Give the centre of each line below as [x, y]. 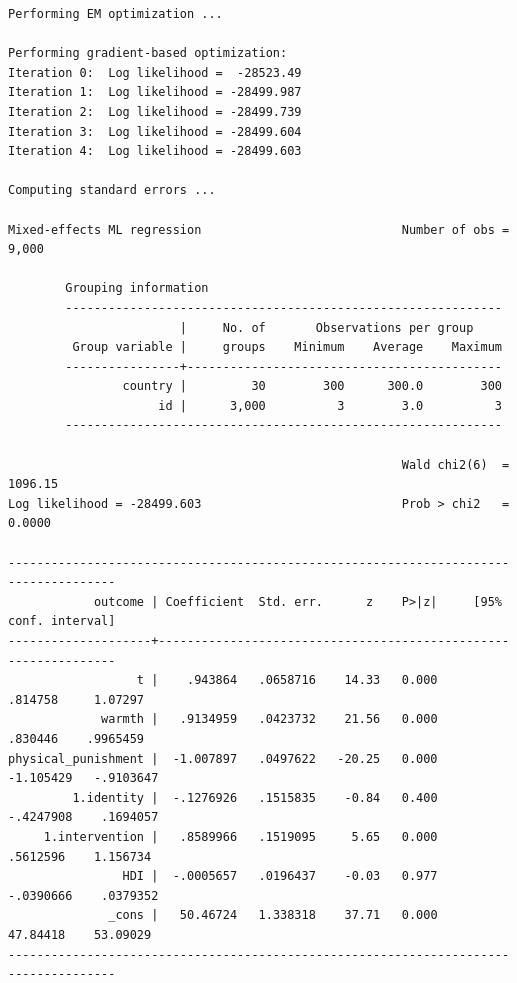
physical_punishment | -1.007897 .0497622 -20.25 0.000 [223, 758]
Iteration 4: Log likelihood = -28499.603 [155, 151]
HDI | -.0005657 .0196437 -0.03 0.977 [280, 876]
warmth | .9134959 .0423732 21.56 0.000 [269, 719]
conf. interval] [62, 621]
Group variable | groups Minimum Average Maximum [287, 347]
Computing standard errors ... [112, 190]
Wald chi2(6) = [455, 464]
